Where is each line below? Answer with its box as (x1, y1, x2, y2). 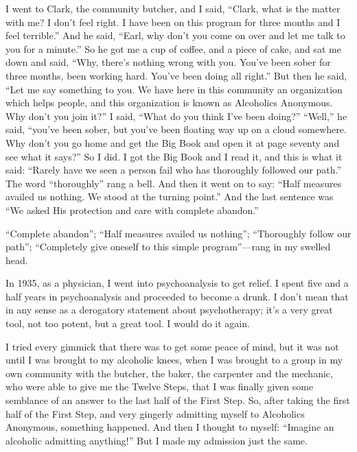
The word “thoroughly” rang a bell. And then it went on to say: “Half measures (5, 176, 342, 190)
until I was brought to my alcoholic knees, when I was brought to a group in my (5, 353, 343, 367)
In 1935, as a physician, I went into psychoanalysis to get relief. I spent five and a (5, 276, 349, 290)
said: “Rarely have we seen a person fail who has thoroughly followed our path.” (5, 163, 342, 177)
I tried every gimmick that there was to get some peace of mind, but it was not (5, 339, 339, 353)
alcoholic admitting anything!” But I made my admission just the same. (5, 433, 308, 447)
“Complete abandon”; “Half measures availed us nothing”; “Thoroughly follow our (5, 226, 352, 240)
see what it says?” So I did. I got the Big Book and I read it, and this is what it (5, 149, 343, 163)
